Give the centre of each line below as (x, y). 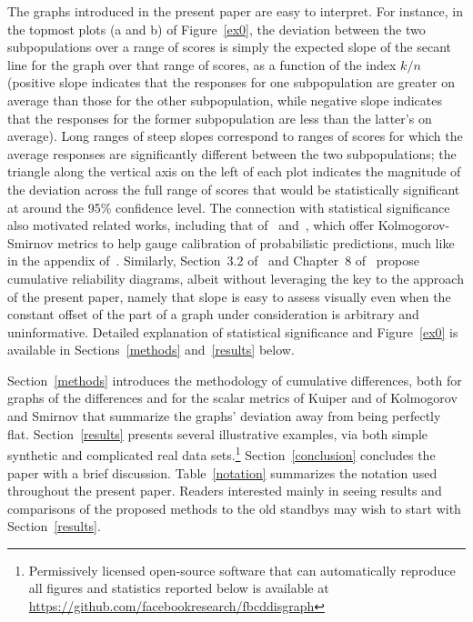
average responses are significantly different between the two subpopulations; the (232, 153)
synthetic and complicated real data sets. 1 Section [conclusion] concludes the (221, 453)
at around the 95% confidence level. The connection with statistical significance (229, 207)
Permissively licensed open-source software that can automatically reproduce (242, 570)
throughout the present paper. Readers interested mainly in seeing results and (225, 491)
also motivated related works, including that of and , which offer (191, 225)
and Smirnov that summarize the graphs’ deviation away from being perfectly (224, 416)
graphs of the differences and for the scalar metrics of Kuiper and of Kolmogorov (232, 398)
